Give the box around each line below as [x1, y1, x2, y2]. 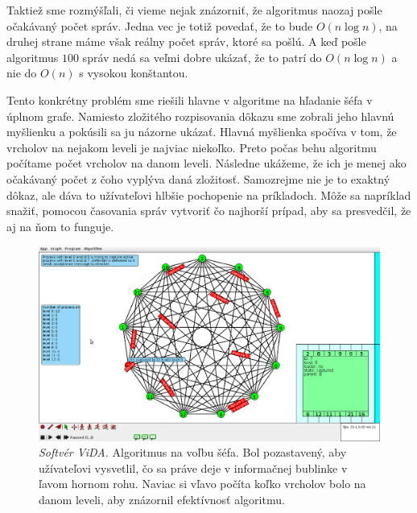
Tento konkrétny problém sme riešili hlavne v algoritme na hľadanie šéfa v [6, 91, 373, 108]
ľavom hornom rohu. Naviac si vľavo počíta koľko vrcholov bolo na [39, 475, 366, 492]
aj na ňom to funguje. [6, 217, 114, 234]
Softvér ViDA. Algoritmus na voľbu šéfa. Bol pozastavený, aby [39, 444, 347, 461]
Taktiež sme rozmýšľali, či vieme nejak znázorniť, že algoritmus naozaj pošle [6, 2, 382, 18]
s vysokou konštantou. [79, 64, 188, 81]
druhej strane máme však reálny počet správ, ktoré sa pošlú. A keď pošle [6, 33, 366, 50]
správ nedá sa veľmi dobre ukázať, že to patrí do [82, 48, 322, 65]
